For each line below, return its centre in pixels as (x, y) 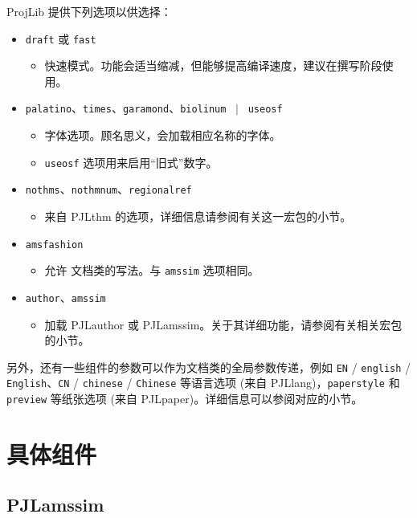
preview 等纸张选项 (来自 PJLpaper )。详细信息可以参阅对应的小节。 (185, 399)
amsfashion (54, 245)
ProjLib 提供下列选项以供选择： (89, 11)
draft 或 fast (61, 38)
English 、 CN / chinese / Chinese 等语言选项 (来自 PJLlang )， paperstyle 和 (203, 383)
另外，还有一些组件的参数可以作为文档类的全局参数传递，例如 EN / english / (209, 367)
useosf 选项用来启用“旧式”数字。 (131, 162)
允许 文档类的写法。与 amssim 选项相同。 (152, 270)
